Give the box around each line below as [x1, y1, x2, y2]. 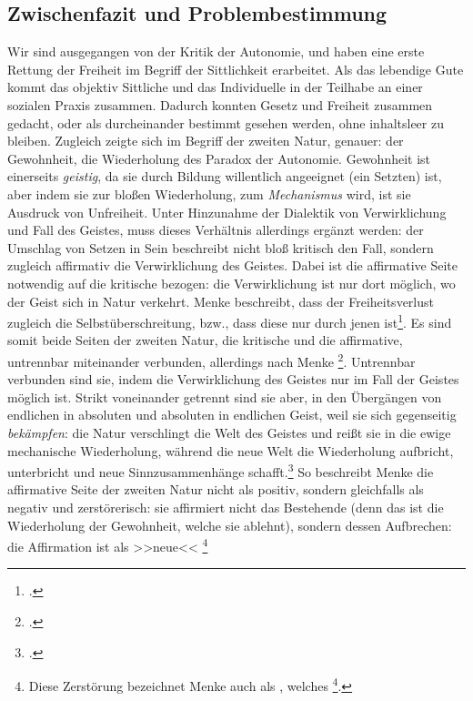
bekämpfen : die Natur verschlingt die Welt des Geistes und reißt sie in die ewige [7, 422, 451, 442]
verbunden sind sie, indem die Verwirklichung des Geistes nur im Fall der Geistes [7, 370, 459, 389]
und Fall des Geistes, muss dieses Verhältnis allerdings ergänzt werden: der [7, 220, 424, 239]
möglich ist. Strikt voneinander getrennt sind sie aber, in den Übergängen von [7, 387, 442, 406]
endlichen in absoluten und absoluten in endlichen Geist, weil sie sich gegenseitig [7, 405, 457, 424]
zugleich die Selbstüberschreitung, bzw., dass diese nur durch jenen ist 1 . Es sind [7, 310, 452, 331]
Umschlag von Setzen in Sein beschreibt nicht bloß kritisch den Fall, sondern [7, 238, 434, 257]
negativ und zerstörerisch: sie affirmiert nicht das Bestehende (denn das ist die [7, 498, 444, 517]
